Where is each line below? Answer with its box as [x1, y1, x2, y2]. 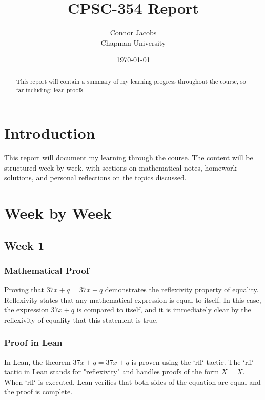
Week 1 [4, 237, 44, 253]
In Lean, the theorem [4, 356, 71, 367]
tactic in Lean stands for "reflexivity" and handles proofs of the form [4, 366, 219, 377]
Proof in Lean [4, 336, 63, 349]
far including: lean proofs [16, 86, 83, 94]
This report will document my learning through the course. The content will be [4, 152, 253, 162]
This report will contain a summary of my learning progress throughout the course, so [16, 77, 246, 86]
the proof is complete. [4, 386, 73, 397]
